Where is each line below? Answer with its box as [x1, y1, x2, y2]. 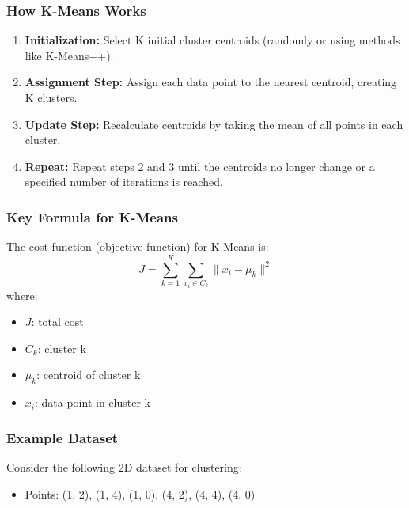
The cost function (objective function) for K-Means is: [6, 238, 269, 255]
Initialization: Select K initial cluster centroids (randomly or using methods [25, 32, 400, 48]
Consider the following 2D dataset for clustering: [6, 458, 242, 475]
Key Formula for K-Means [6, 207, 178, 226]
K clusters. [25, 89, 78, 105]
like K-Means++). [25, 47, 114, 63]
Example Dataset [6, 427, 119, 447]
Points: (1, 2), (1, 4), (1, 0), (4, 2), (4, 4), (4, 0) [25, 485, 256, 502]
